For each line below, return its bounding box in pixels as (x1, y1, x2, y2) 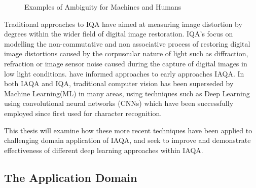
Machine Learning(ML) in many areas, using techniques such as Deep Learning (4, 88, 250, 98)
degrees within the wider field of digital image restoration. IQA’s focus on (4, 28, 233, 39)
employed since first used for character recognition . (4, 107, 162, 118)
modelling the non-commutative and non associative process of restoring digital (4, 38, 250, 49)
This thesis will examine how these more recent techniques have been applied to (4, 125, 252, 135)
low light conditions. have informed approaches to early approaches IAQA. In (4, 68, 244, 79)
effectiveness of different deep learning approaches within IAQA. (4, 144, 203, 155)
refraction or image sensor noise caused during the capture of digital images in (4, 58, 247, 68)
